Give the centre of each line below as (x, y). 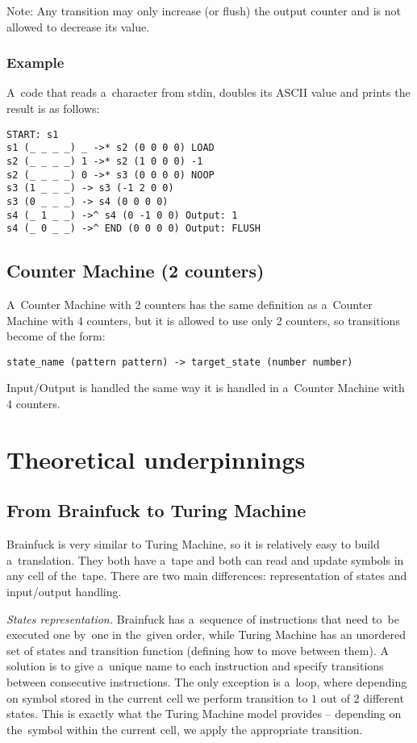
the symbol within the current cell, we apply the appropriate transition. (185, 729)
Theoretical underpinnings (156, 459)
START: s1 (33, 134)
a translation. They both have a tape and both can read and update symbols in (205, 559)
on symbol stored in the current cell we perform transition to (157, 697)
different (384, 697)
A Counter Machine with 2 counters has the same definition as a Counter (190, 305)
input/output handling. (64, 592)
